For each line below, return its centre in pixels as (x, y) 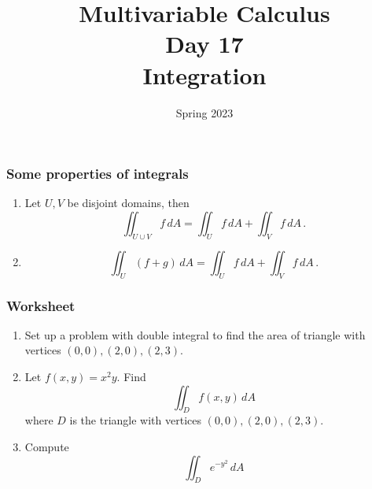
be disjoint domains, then (128, 203)
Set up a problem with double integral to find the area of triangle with (195, 334)
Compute (47, 446)
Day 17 (204, 44)
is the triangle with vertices (135, 420)
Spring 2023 (204, 112)
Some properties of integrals (98, 174)
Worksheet (41, 305)
